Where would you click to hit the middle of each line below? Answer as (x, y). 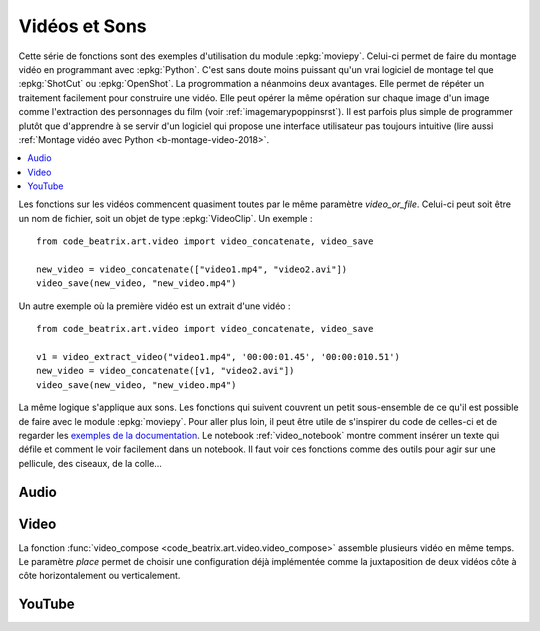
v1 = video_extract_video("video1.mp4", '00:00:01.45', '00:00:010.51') (218, 356)
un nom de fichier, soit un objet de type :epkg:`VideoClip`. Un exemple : (165, 218)
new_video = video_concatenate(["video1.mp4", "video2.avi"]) (192, 269)
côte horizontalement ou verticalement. (99, 576)
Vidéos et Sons (82, 26)
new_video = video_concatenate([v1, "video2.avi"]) (165, 371)
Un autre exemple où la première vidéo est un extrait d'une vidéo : (154, 306)
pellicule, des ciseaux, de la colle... (90, 463)
